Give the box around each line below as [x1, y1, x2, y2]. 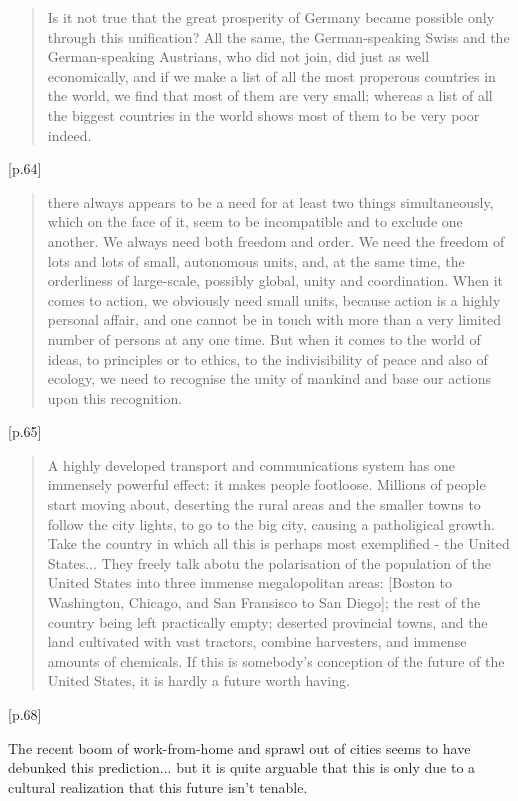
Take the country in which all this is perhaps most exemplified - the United [47, 533, 510, 554]
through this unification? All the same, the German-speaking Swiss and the [47, 26, 510, 47]
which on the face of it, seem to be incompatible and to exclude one [47, 211, 463, 232]
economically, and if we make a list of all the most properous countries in [47, 65, 496, 86]
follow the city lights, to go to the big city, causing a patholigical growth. [47, 513, 495, 534]
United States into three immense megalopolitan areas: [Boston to [47, 572, 453, 593]
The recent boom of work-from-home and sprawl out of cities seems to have [8, 737, 471, 758]
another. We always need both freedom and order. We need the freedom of [47, 230, 505, 251]
